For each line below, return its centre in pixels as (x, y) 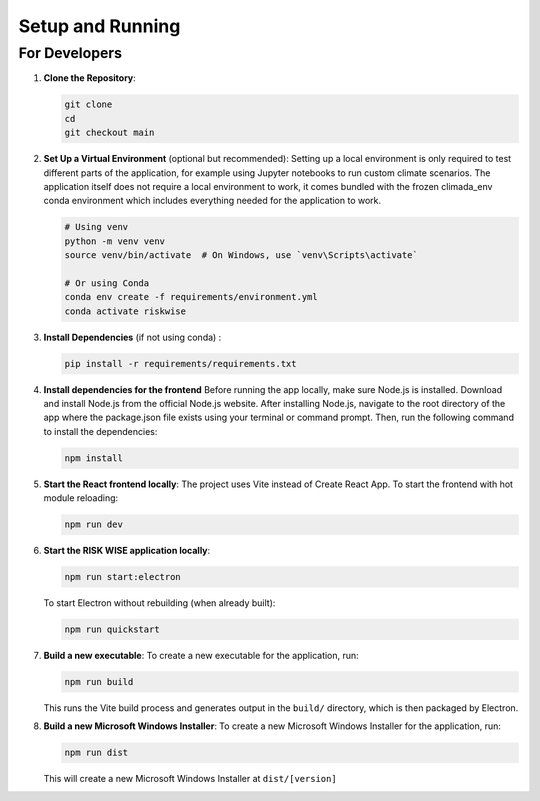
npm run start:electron (123, 577)
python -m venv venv (114, 241)
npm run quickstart (112, 629)
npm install (94, 458)
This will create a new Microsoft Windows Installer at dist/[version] (190, 779)
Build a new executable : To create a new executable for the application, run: (201, 656)
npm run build (99, 682)
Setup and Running (99, 26)
